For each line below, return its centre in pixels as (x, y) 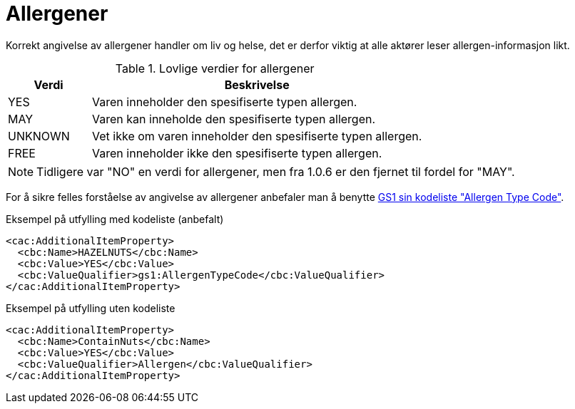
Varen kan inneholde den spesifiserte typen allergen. (234, 119)
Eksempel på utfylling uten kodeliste (91, 308)
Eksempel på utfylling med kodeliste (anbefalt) (115, 219)
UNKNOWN (39, 136)
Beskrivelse (257, 84)
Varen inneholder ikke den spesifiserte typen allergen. (237, 153)
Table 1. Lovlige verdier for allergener (215, 68)
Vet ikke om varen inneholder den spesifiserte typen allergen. (257, 136)
